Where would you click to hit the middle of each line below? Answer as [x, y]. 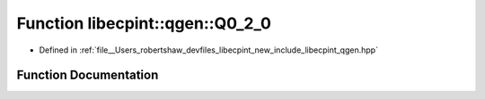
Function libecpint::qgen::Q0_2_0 [144, 23]
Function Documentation [88, 75]
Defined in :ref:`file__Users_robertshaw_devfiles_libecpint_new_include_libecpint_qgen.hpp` [209, 50]
